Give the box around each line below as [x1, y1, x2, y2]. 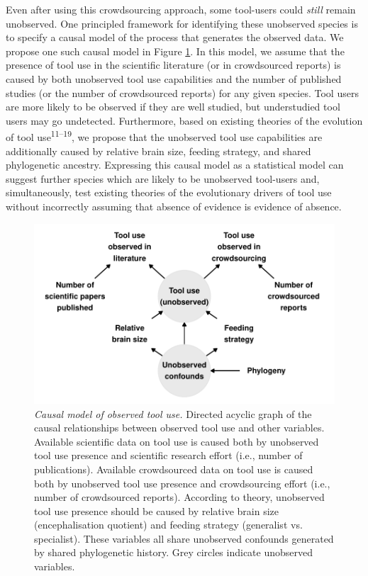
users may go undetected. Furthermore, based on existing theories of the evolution [6, 113, 363, 128]
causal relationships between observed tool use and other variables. [34, 420, 325, 435]
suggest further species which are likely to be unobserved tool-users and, [6, 171, 320, 186]
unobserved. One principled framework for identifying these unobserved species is [6, 16, 358, 30]
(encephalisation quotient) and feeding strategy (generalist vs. [34, 517, 303, 532]
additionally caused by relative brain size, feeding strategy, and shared [6, 143, 311, 158]
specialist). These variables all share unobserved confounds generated [34, 531, 334, 546]
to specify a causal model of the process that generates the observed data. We [6, 30, 344, 45]
